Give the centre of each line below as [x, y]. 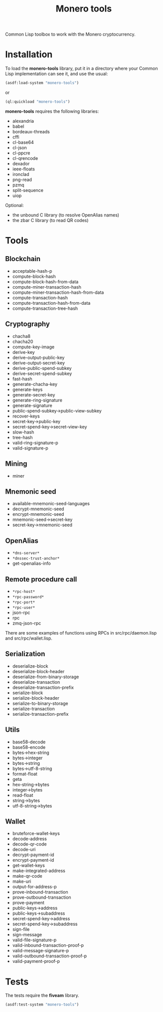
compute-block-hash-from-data [45, 282]
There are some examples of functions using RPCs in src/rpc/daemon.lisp [81, 633]
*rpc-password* [28, 597]
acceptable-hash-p [32, 271]
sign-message [27, 935]
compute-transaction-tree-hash [45, 308]
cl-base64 [23, 142]
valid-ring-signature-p [35, 443]
